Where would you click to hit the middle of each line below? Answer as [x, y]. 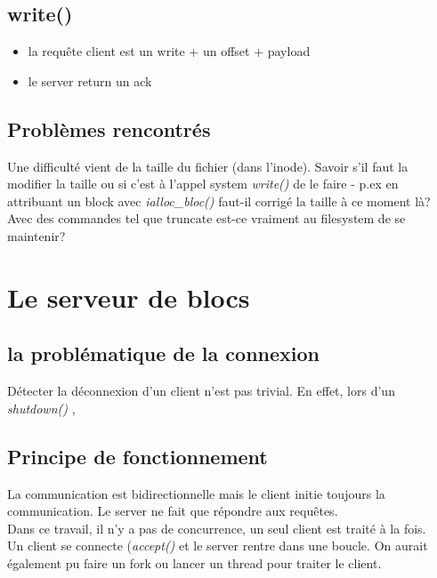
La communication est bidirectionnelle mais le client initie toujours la [196, 493]
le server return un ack [90, 80]
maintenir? [36, 235]
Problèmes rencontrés [109, 128]
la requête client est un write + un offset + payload [169, 51]
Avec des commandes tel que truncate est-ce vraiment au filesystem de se [206, 218]
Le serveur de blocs [129, 297]
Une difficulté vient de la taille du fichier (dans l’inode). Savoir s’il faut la [208, 166]
